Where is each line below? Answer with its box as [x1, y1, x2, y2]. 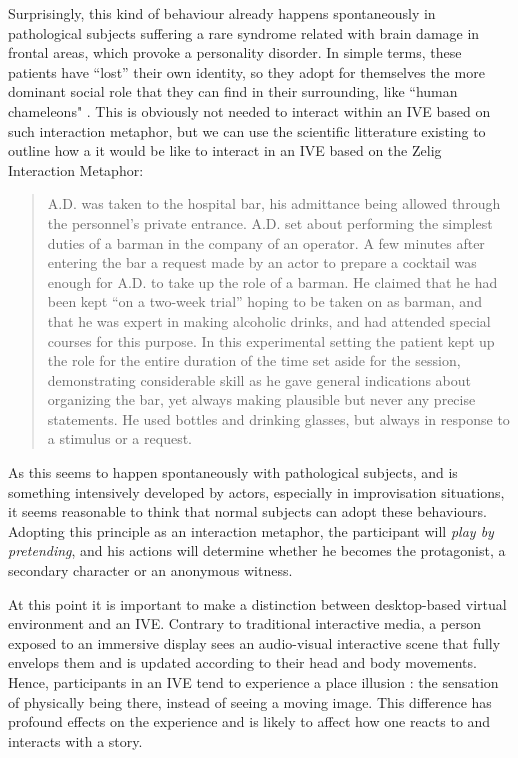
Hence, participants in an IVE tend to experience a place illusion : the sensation [8, 672, 499, 692]
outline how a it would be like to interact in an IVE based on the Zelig [8, 140, 442, 161]
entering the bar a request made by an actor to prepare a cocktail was [47, 252, 477, 273]
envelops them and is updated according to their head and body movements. [8, 652, 477, 673]
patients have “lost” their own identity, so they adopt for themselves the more [8, 61, 485, 82]
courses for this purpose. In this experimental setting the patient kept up [47, 330, 495, 351]
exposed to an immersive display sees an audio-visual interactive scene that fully [8, 632, 501, 653]
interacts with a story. [8, 730, 143, 751]
